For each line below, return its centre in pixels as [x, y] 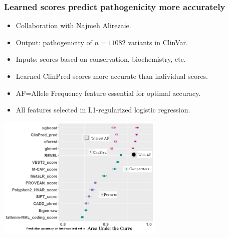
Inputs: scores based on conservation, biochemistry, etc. [101, 59]
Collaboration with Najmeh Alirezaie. [73, 25]
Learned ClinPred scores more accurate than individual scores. [112, 76]
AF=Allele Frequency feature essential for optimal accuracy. [108, 93]
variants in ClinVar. [158, 42]
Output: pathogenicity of [54, 42]
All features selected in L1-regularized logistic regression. [103, 110]
